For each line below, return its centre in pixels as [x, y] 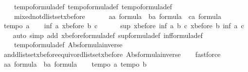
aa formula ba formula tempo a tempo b [75, 63]
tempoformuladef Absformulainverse [68, 45]
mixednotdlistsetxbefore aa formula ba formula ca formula [117, 16]
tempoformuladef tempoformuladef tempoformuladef [93, 6]
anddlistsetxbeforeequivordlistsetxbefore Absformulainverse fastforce [112, 54]
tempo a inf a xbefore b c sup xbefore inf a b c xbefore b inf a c [124, 26]
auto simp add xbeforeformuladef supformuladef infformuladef [108, 35]
